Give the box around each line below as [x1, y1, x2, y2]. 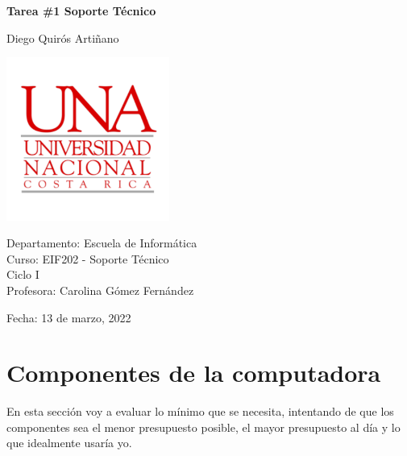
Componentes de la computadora [6, 356, 381, 389]
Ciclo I [6, 266, 39, 283]
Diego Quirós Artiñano [6, 29, 119, 46]
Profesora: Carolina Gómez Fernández [6, 281, 194, 298]
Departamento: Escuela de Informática [6, 234, 197, 251]
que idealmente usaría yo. [6, 434, 132, 451]
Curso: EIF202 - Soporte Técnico [6, 250, 169, 267]
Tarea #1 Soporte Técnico [6, 2, 156, 19]
